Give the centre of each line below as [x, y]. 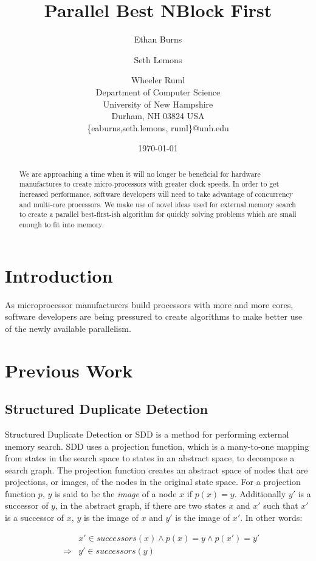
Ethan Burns [158, 39]
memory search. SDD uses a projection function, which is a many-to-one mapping [157, 446]
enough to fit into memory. [61, 224]
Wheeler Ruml [158, 80]
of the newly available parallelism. [68, 328]
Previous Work [69, 370]
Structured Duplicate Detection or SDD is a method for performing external [147, 434]
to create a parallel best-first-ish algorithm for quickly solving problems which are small [158, 214]
